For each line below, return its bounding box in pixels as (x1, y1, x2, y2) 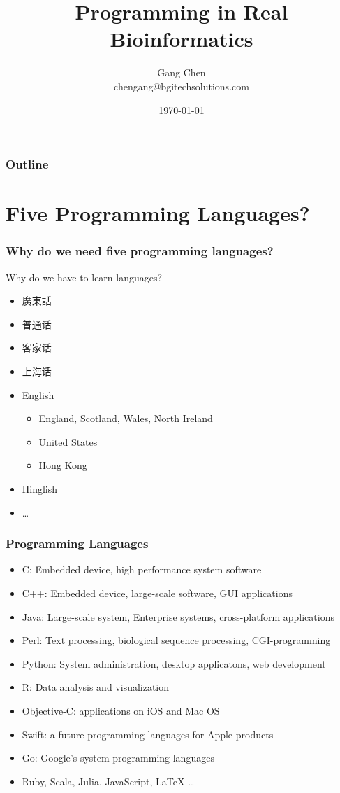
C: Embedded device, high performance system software (22, 562, 262, 577)
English (22, 387, 54, 402)
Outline (6, 155, 49, 173)
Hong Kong (38, 458, 87, 472)
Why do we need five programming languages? (6, 242, 274, 260)
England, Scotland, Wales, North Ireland (38, 411, 213, 426)
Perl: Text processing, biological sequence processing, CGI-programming (22, 633, 331, 647)
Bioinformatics (110, 24, 253, 53)
